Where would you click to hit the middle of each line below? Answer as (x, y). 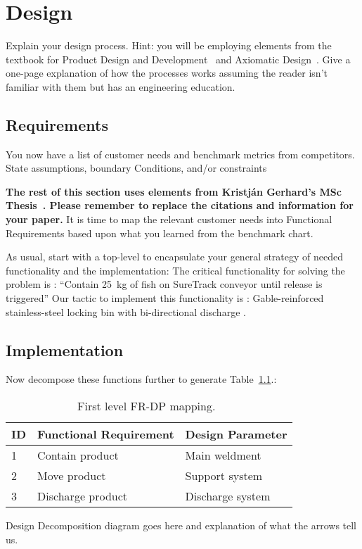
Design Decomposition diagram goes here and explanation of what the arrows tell (181, 525)
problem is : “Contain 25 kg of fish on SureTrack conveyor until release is (164, 284)
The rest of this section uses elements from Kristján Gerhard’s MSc (174, 191)
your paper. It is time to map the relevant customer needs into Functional (169, 219)
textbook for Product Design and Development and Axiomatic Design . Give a (178, 59)
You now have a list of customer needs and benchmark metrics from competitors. (180, 154)
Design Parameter (236, 434)
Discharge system (228, 496)
